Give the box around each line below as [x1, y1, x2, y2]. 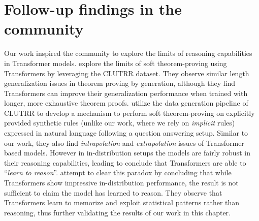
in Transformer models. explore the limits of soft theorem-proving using [4, 57, 227, 68]
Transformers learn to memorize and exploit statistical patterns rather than [4, 197, 240, 208]
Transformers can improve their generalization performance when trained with [4, 87, 248, 98]
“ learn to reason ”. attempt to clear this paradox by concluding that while [4, 167, 232, 178]
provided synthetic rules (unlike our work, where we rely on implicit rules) [4, 117, 235, 128]
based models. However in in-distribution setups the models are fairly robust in [4, 147, 250, 158]
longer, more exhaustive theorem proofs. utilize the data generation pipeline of [4, 98, 248, 108]
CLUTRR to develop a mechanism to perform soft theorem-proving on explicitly [4, 107, 255, 118]
